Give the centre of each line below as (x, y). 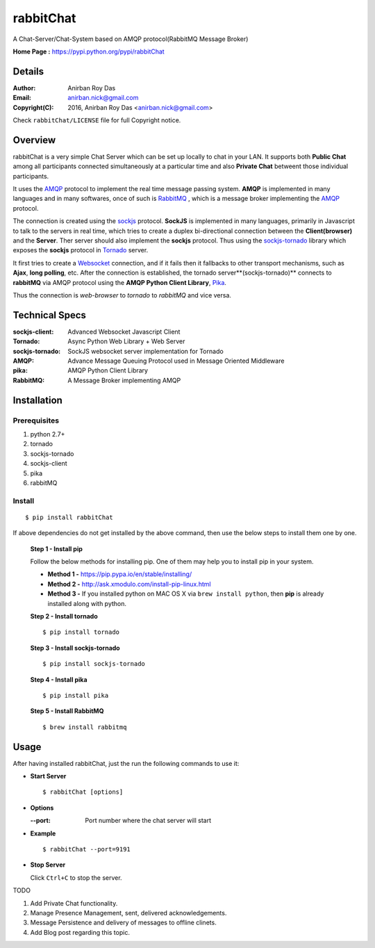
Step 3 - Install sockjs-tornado (75, 648)
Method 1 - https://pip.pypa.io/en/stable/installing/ (120, 574)
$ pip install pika (76, 695)
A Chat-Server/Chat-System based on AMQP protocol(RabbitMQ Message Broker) (131, 39)
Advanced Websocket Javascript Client (124, 332)
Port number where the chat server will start (148, 821)
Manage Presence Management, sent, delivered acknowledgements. (128, 913)
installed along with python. (87, 603)
